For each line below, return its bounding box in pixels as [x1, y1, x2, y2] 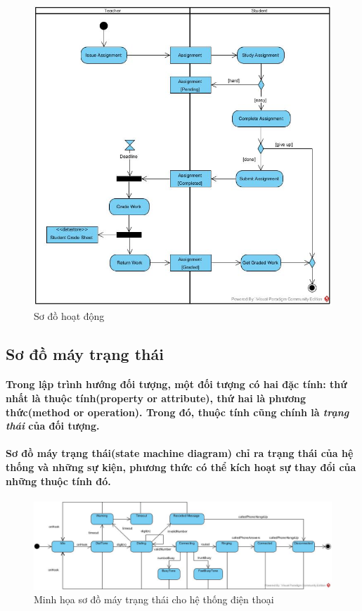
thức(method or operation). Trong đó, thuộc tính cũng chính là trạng [6, 404, 349, 419]
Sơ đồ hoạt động [34, 308, 105, 323]
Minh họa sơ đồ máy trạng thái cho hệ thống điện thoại [34, 592, 274, 607]
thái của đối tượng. [6, 418, 100, 433]
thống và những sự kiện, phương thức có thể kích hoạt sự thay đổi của [6, 460, 356, 475]
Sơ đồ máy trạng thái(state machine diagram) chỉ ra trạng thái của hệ [6, 446, 354, 461]
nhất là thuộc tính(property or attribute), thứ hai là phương [6, 391, 306, 406]
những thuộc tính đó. [6, 473, 111, 488]
